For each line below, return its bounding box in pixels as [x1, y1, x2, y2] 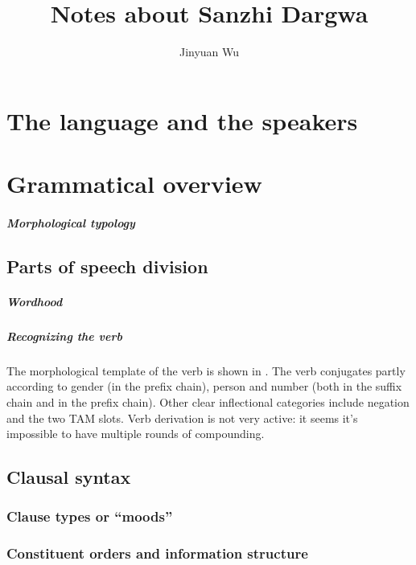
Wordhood [6, 293, 63, 309]
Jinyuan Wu [179, 43, 240, 60]
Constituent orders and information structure [6, 543, 308, 563]
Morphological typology [6, 214, 135, 231]
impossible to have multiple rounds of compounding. [6, 425, 265, 442]
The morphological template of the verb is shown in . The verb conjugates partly [6, 362, 406, 379]
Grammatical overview [6, 167, 262, 200]
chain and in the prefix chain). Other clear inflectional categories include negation [6, 393, 410, 410]
